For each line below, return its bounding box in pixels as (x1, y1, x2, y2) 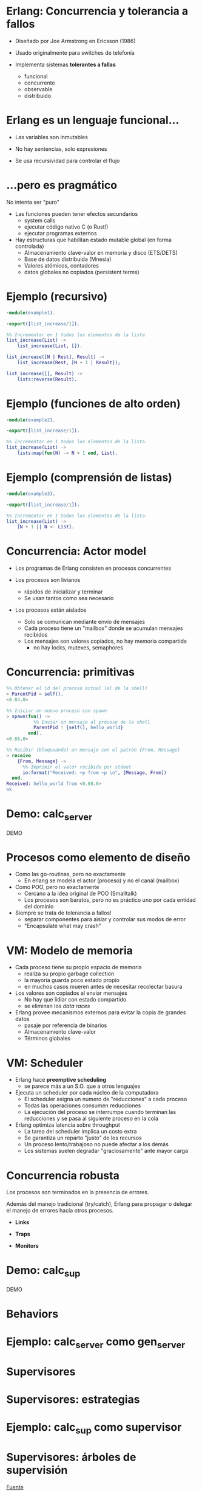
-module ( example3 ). (6, 491, 56, 497)
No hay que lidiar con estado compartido (24, 996, 127, 1003)
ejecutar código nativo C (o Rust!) (24, 223, 109, 230)
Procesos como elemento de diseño (6, 850, 190, 864)
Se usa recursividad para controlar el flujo (15, 157, 120, 164)
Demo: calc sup (6, 1264, 81, 1279)
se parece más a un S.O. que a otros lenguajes (24, 1082, 141, 1090)
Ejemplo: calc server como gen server (6, 1335, 186, 1351)
